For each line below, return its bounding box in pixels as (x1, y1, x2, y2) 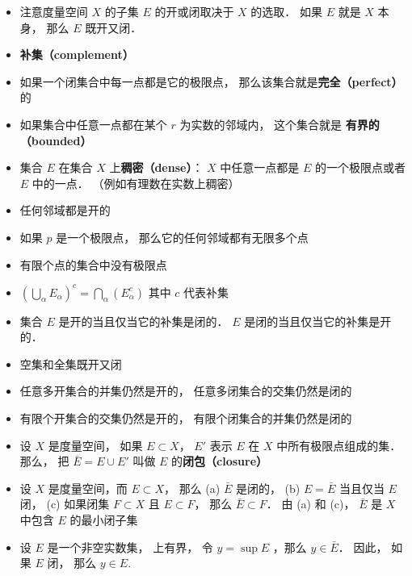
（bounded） (19, 131, 92, 148)
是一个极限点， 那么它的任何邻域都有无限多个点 (56, 228, 309, 245)
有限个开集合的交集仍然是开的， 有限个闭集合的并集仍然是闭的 (19, 410, 352, 426)
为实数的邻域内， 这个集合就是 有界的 (179, 115, 380, 132)
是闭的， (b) (235, 479, 301, 496)
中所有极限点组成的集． (276, 436, 401, 453)
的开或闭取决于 (154, 3, 234, 19)
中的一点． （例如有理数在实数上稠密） (32, 174, 240, 191)
